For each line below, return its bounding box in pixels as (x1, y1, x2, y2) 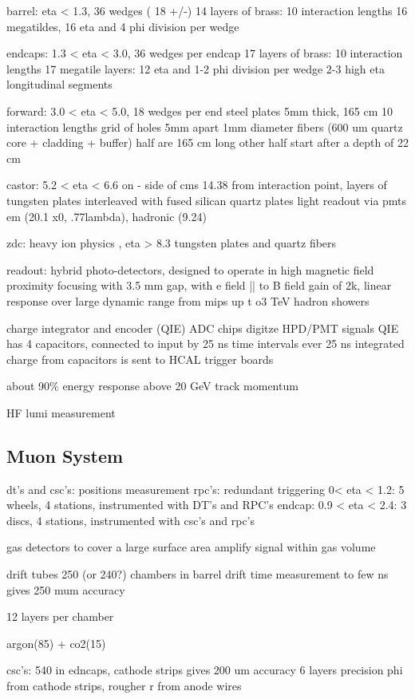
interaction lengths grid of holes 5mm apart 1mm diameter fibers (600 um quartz (6, 118, 403, 135)
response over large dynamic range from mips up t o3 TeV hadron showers (6, 292, 370, 309)
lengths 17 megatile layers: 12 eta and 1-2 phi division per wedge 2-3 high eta (6, 60, 385, 77)
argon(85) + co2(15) (6, 634, 106, 651)
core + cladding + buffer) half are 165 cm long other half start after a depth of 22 (6, 134, 409, 151)
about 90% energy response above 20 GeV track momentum (6, 377, 298, 394)
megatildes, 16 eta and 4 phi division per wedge (6, 18, 239, 34)
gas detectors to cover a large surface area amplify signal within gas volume (6, 539, 376, 555)
